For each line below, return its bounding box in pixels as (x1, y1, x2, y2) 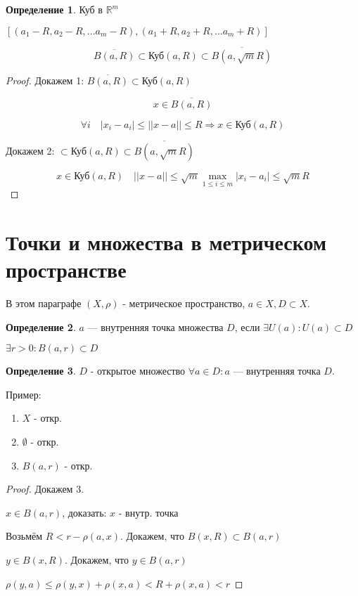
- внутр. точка (118, 505, 179, 519)
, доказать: (62, 505, 107, 519)
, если (234, 319, 260, 334)
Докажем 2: (6, 143, 55, 157)
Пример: (6, 387, 41, 401)
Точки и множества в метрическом (6, 227, 327, 256)
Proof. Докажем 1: (6, 72, 84, 87)
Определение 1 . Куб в (6, 2, 103, 16)
